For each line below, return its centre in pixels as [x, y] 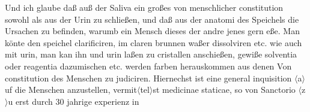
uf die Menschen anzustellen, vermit [71, 90]
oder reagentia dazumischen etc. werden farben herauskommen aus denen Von [148, 66]
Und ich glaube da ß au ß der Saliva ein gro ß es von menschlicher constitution [144, 7]
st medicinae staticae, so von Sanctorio [224, 90]
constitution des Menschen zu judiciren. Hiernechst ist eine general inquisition [148, 78]
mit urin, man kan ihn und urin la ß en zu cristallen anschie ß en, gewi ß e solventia [151, 54]
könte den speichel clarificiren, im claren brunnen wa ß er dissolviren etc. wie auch [153, 42]
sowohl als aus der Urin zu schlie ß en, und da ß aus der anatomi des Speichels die [152, 19]
